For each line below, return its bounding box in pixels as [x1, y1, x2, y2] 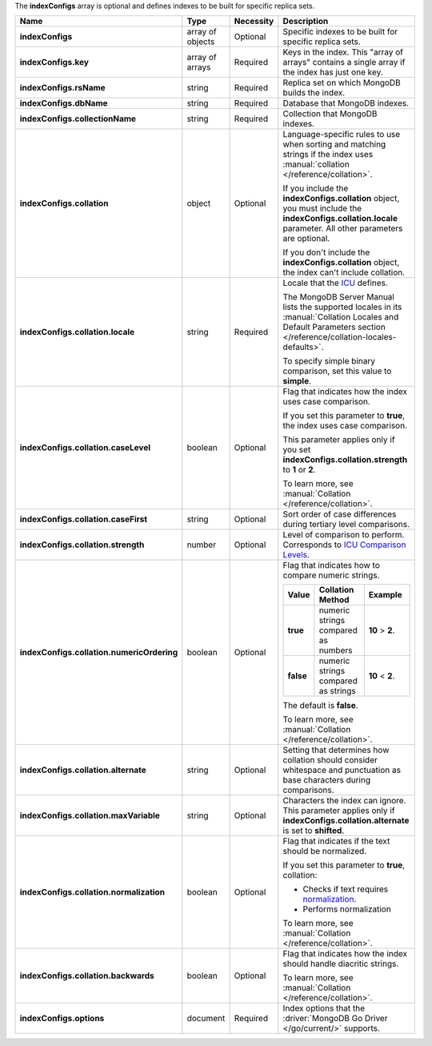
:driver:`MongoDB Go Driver [282, 1013, 388, 1024]
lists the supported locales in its [282, 301, 402, 312]
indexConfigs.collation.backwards [19, 970, 155, 981]
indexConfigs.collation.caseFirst [19, 513, 148, 525]
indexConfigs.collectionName [19, 113, 136, 124]
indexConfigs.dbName [19, 98, 108, 109]
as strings [318, 686, 356, 697]
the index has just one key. [282, 66, 383, 78]
